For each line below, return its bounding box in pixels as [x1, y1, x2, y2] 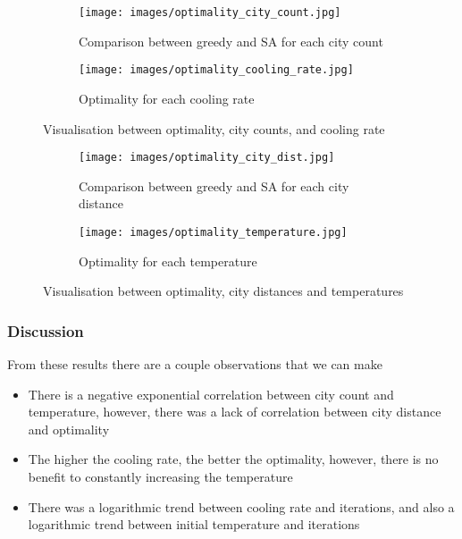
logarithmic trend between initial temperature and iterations [28, 515, 360, 534]
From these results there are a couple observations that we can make [7, 355, 382, 373]
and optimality [28, 419, 110, 438]
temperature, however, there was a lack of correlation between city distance [28, 402, 441, 421]
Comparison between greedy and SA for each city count [79, 31, 383, 50]
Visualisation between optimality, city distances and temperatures [43, 282, 404, 300]
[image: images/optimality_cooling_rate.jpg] [79, 63, 354, 77]
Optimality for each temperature [79, 251, 257, 270]
